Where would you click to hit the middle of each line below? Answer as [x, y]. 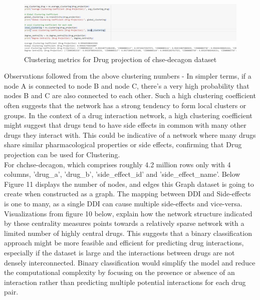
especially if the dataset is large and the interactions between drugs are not [119, 252]
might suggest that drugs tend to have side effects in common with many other [125, 125]
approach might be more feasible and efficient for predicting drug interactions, [124, 243]
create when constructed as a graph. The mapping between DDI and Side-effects [127, 194]
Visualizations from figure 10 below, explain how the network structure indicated [128, 213]
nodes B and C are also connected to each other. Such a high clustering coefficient [130, 95]
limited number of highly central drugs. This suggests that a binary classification [128, 233]
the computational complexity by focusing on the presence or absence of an [119, 272]
